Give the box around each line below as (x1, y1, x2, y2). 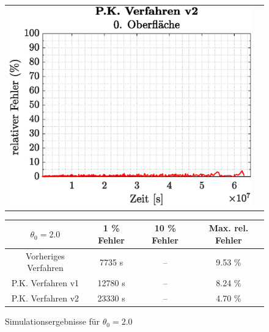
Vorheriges (25, 249, 65, 262)
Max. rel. (208, 222, 249, 234)
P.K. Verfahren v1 (11, 276, 79, 289)
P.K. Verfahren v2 (11, 292, 79, 305)
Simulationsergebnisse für (5, 315, 100, 328)
